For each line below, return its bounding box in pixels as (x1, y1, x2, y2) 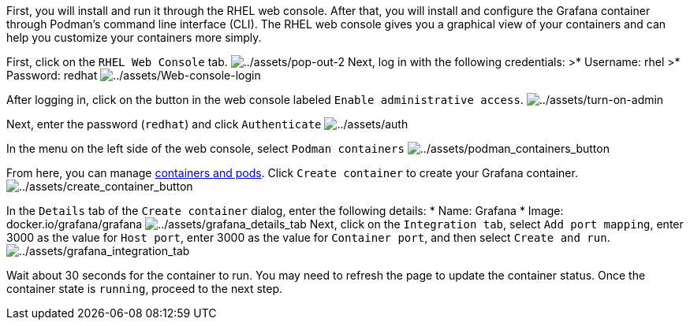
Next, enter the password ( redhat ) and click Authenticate (6, 117, 322, 131)
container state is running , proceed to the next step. (6, 282, 283, 295)
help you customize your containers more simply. (6, 31, 262, 44)
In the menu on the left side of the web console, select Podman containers (6, 142, 405, 155)
